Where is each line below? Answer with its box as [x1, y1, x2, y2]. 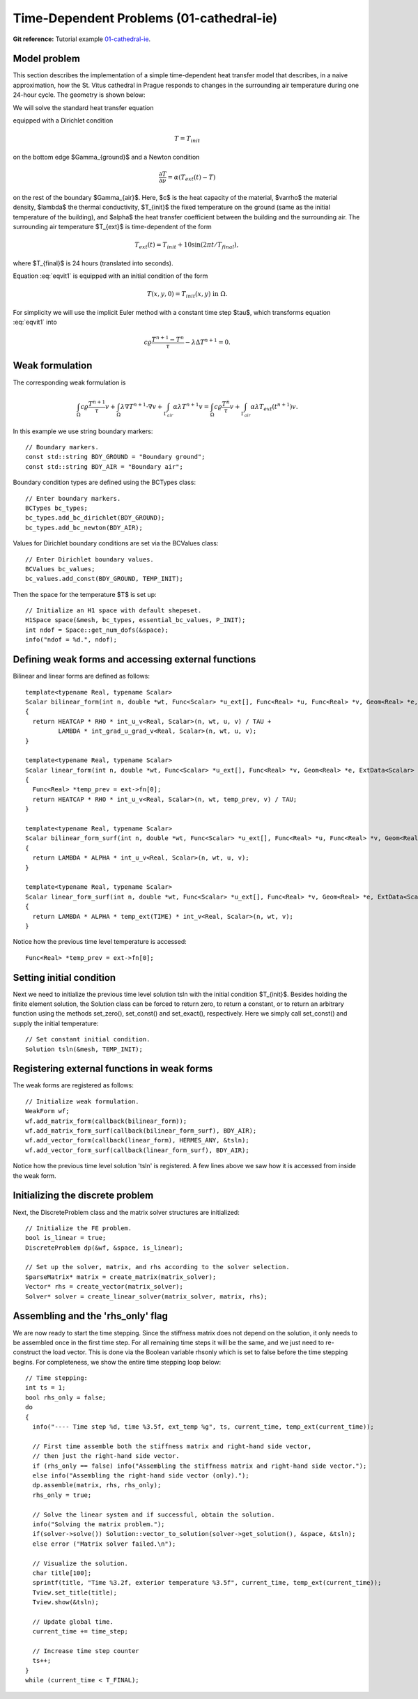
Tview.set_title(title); [32, 1588, 118, 1597]
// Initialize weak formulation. [25, 1097, 139, 1105]
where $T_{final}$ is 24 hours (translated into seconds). [13, 258, 173, 267]
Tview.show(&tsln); [32, 1599, 99, 1606]
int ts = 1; [25, 1383, 66, 1392]
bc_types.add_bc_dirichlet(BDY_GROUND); [25, 514, 165, 522]
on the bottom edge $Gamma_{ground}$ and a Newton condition [13, 153, 200, 161]
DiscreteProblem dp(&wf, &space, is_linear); [25, 1243, 184, 1252]
